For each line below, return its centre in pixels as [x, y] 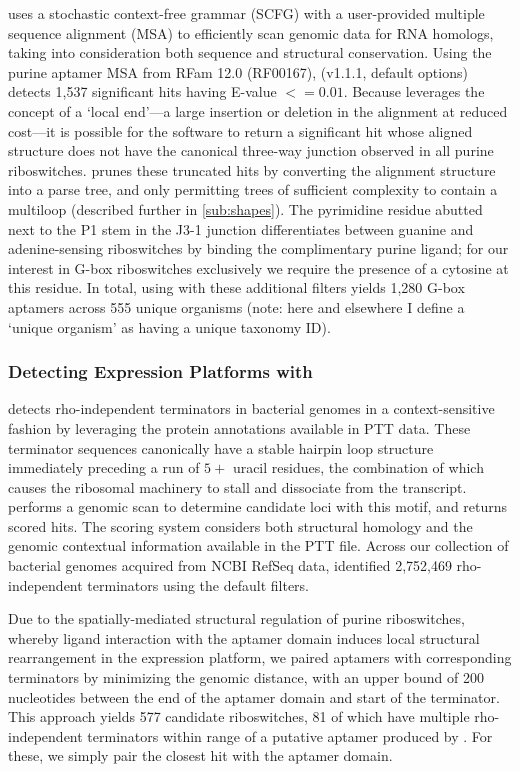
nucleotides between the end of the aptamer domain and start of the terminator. [254, 696]
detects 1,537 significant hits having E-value [142, 91]
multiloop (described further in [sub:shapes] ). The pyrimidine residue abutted [245, 208]
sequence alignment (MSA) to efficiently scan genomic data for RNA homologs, [251, 32]
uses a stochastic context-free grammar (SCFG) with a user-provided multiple [246, 13]
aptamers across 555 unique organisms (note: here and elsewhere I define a [236, 306]
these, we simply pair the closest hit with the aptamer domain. [200, 755]
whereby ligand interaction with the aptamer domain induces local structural [244, 637]
